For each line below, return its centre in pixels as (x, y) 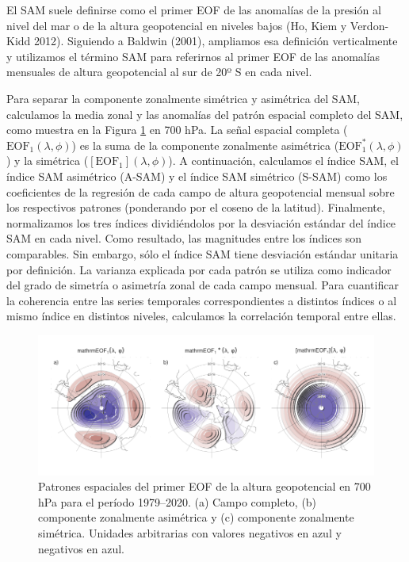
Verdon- (369, 25)
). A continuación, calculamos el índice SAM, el (283, 161)
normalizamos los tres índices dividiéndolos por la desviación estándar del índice (201, 222)
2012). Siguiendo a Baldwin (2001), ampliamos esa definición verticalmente (216, 41)
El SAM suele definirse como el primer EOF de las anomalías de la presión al (194, 10)
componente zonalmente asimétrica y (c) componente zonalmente (196, 517)
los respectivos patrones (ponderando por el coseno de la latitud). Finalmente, (196, 207)
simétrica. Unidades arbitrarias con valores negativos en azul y (190, 532)
